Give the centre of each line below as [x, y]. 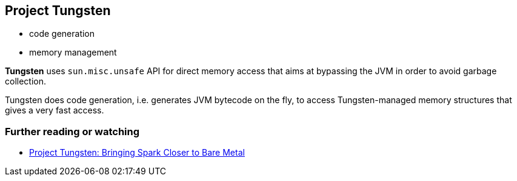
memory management [73, 52]
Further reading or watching [72, 131]
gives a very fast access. [55, 110]
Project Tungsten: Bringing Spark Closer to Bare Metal [137, 153]
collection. [26, 81]
